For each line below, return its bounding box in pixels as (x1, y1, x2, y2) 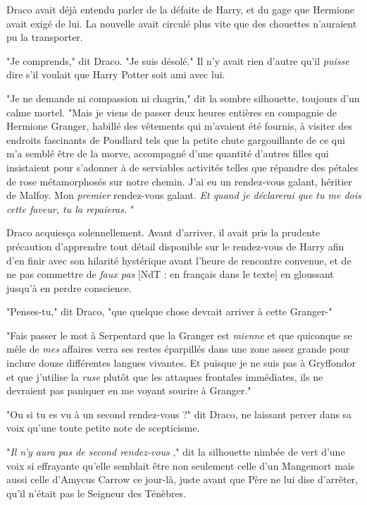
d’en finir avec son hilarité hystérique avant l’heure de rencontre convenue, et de (6, 253, 352, 267)
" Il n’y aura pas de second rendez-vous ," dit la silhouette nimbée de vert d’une (6, 444, 345, 459)
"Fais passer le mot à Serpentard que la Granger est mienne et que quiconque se (6, 327, 352, 342)
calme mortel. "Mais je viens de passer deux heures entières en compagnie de (6, 104, 337, 119)
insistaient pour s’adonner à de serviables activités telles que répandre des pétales (6, 159, 359, 174)
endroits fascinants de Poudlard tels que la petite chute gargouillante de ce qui (6, 132, 345, 147)
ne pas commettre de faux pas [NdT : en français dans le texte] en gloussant (6, 267, 334, 281)
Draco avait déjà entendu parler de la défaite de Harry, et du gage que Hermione (6, 2, 354, 16)
